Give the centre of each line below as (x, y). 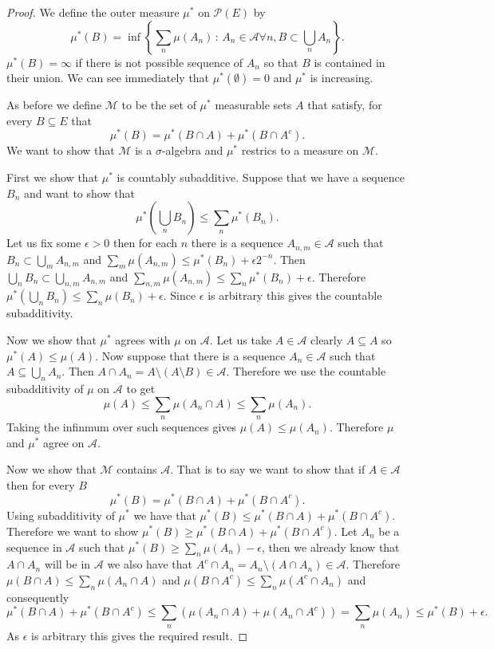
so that (281, 62)
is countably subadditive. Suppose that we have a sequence (261, 177)
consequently (38, 597)
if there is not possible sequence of (159, 62)
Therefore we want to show (73, 531)
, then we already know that (330, 547)
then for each (145, 243)
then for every (41, 484)
